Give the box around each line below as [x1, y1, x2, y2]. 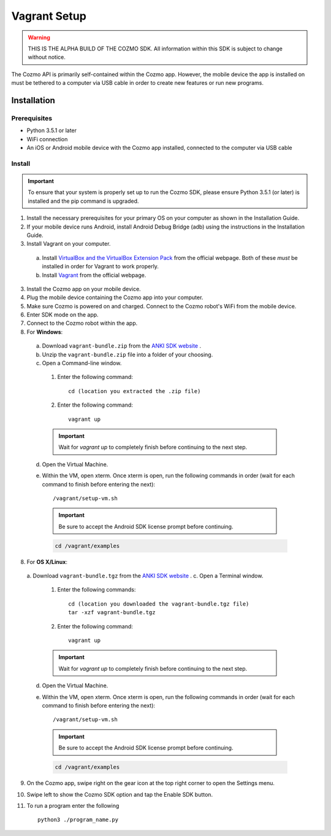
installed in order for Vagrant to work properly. [42, 263, 159, 270]
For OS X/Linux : [26, 558, 67, 565]
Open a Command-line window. [42, 359, 122, 367]
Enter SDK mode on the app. [26, 311, 99, 319]
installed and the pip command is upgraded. [28, 197, 139, 205]
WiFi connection [26, 135, 68, 143]
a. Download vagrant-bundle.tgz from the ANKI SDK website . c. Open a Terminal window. [26, 572, 264, 580]
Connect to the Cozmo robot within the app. [26, 319, 138, 327]
